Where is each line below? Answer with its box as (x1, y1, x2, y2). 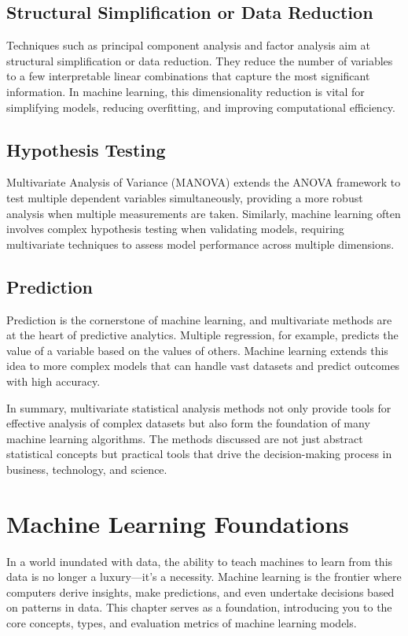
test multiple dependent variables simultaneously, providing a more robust (6, 189, 363, 205)
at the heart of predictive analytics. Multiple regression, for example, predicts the (6, 327, 399, 343)
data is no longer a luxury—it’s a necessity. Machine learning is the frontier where (6, 568, 402, 585)
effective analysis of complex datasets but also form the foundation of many (6, 415, 370, 431)
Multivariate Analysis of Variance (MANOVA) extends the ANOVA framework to (6, 174, 401, 190)
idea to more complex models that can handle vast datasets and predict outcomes (6, 357, 400, 374)
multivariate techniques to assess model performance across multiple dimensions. (6, 235, 395, 252)
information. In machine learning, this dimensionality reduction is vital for (6, 83, 365, 99)
